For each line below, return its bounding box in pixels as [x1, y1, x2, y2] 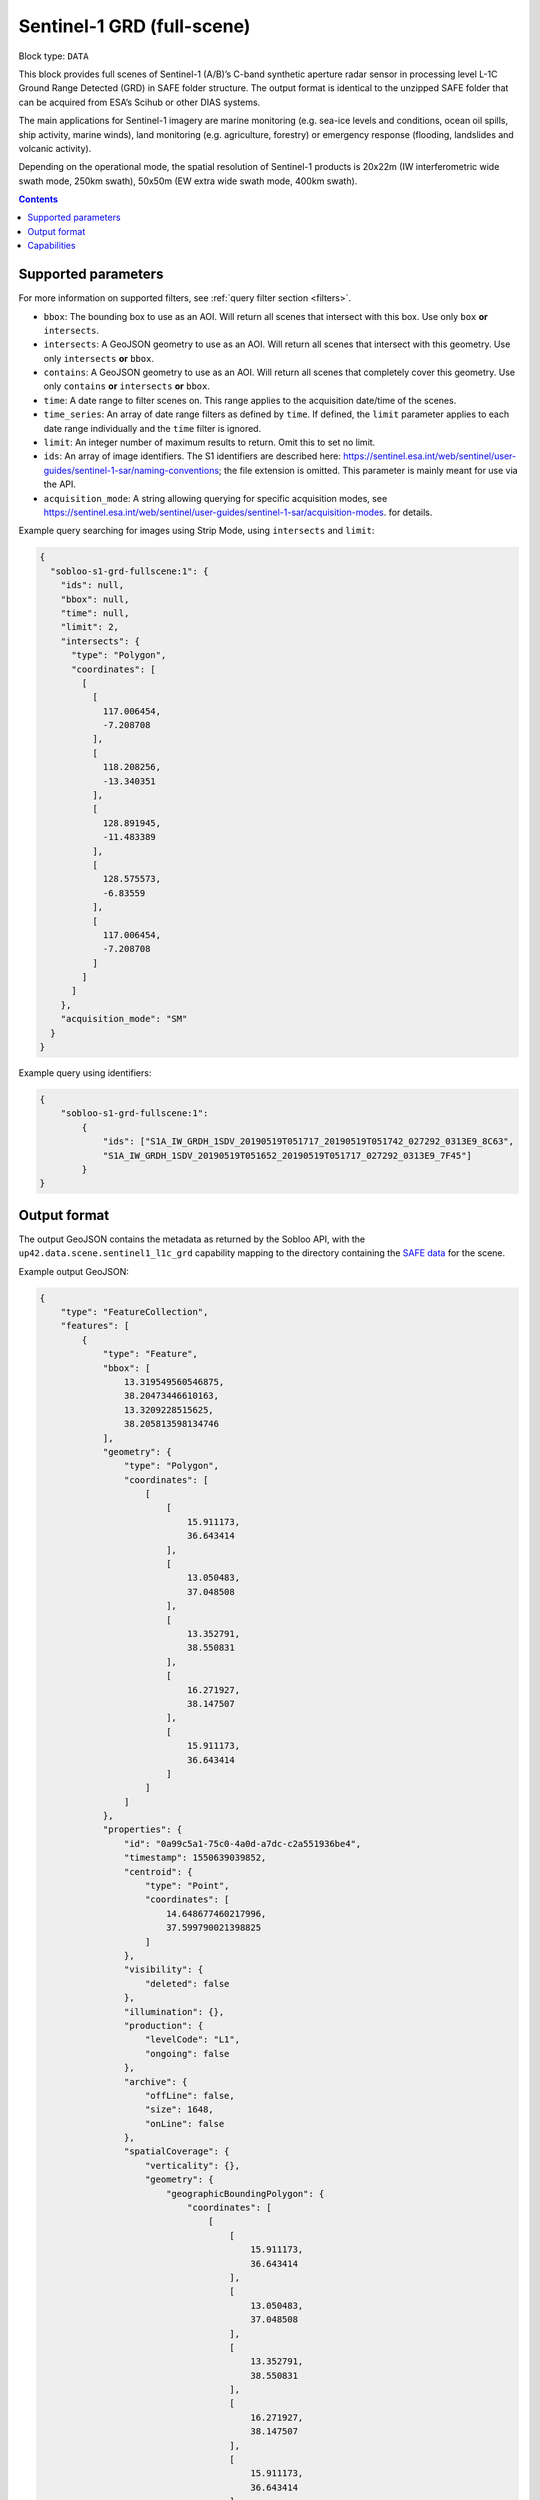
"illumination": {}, [123, 2006, 225, 2017]
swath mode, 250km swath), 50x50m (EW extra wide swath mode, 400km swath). [18, 175, 358, 187]
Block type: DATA [18, 50, 89, 62]
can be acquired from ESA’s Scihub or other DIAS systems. [18, 96, 261, 108]
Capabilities [27, 240, 76, 252]
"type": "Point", [145, 1880, 230, 1892]
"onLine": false [145, 2118, 225, 2129]
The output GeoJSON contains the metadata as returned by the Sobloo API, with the [18, 1233, 365, 1245]
